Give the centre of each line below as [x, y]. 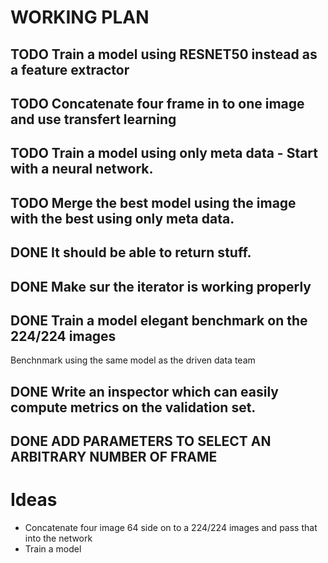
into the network [58, 538]
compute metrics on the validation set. [133, 407]
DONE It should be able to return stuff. [131, 252]
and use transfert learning [93, 119]
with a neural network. [82, 169]
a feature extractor [70, 69]
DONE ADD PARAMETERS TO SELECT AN [141, 441]
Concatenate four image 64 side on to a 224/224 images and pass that [171, 528]
